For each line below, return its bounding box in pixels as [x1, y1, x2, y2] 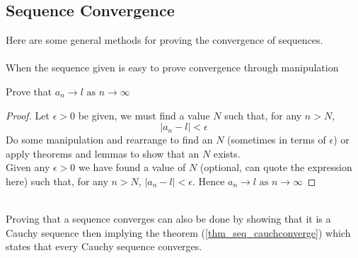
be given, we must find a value [78, 107, 210, 122]
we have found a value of [79, 160, 186, 175]
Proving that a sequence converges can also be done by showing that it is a [6, 211, 331, 226]
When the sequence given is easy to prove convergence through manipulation [6, 60, 339, 75]
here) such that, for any [6, 173, 108, 188]
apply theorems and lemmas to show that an [6, 146, 200, 160]
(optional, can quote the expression [200, 160, 352, 175]
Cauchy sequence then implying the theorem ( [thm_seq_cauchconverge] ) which [6, 225, 351, 240]
